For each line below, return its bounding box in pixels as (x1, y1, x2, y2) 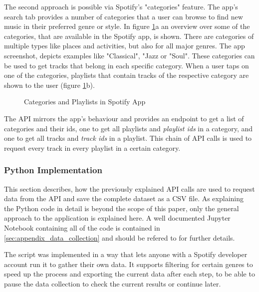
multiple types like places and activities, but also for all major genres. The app (4, 40, 245, 51)
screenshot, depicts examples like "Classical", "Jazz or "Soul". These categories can (4, 50, 255, 60)
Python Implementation (4, 164, 102, 176)
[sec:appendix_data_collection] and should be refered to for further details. (4, 232, 235, 243)
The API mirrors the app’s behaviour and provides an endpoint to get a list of (4, 113, 244, 123)
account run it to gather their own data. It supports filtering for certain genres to (4, 259, 253, 269)
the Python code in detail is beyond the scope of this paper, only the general (4, 203, 239, 213)
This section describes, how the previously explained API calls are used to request (4, 183, 255, 194)
